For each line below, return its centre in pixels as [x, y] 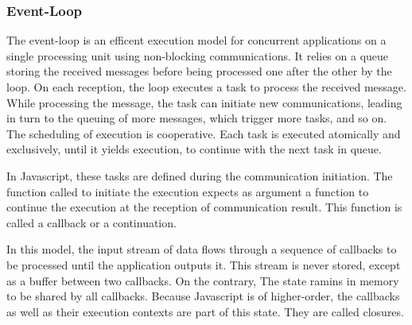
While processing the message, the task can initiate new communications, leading [204, 102]
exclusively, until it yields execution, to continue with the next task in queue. [194, 149]
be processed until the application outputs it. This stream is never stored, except [204, 264]
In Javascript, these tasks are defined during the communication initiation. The [200, 175]
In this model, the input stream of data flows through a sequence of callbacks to [202, 249]
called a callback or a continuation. [91, 222]
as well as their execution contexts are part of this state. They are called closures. [205, 311]
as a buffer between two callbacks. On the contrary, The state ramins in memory [203, 280]
